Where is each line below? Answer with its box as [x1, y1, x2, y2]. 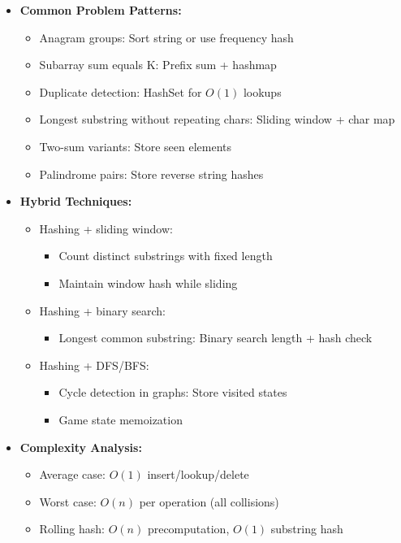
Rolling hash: [39, 520, 105, 537]
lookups [243, 83, 282, 100]
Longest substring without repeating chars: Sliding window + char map [39, 111, 395, 128]
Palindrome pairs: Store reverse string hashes [39, 165, 264, 182]
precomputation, [147, 520, 230, 537]
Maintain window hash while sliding [58, 274, 238, 291]
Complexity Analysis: [19, 438, 142, 455]
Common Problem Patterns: [19, 2, 182, 18]
